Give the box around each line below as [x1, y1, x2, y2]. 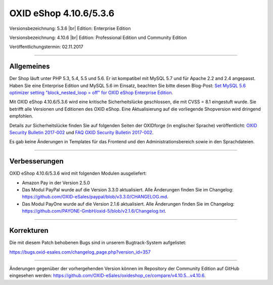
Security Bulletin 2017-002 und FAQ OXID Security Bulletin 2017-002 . [9, 129, 154, 135]
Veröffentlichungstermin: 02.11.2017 [9, 44, 83, 50]
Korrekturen [9, 226, 49, 235]
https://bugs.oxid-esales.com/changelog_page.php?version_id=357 [9, 249, 151, 255]
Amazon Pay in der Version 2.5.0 [22, 180, 90, 186]
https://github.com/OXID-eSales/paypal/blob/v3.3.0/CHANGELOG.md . [22, 194, 169, 200]
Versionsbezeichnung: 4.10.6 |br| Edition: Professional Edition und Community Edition [9, 34, 187, 40]
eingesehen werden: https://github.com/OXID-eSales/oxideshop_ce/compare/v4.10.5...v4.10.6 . [9, 272, 206, 278]
